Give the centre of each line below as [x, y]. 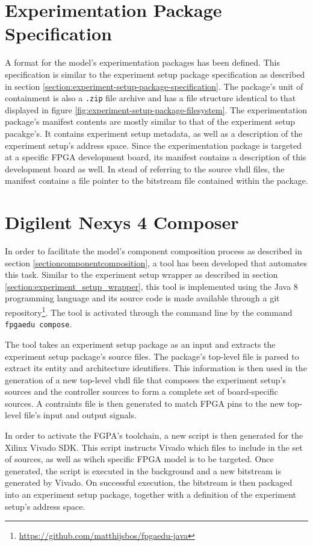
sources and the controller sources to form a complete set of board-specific [141, 391]
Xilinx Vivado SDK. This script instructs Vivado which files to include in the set [154, 447]
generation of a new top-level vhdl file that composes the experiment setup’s [146, 379]
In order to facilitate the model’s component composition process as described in [153, 251]
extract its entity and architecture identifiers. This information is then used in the [156, 368]
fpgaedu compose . [39, 324]
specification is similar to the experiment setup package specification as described [155, 74]
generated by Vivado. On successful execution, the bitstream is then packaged [149, 482]
